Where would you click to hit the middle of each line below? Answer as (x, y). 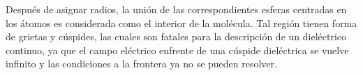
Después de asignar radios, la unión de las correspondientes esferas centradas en (176, 9)
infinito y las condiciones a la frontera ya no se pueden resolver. (141, 64)
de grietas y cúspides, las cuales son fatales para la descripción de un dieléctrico (176, 36)
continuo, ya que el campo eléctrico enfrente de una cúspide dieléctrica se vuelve (177, 50)
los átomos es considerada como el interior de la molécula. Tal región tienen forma (181, 23)
